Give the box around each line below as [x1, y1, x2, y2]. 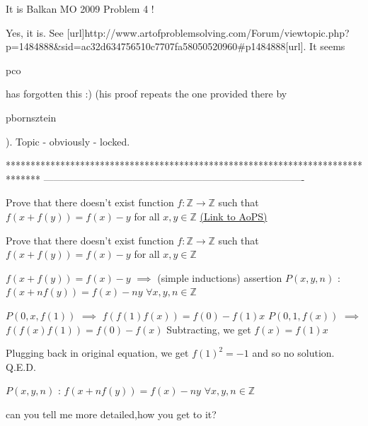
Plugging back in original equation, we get [6, 345, 189, 360]
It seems [309, 39, 345, 54]
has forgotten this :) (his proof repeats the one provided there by [6, 86, 287, 101]
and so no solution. [252, 345, 335, 360]
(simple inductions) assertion [157, 270, 282, 285]
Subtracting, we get [166, 321, 251, 336]
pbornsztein [6, 110, 57, 124]
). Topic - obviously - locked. [6, 134, 130, 148]
